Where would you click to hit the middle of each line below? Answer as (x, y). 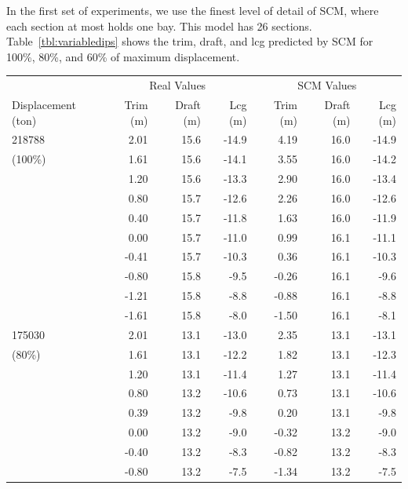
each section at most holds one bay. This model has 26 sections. (159, 26)
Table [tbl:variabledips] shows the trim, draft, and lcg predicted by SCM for (190, 41)
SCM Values (327, 85)
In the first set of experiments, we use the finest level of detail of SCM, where (193, 10)
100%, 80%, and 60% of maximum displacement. (123, 56)
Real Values (178, 85)
